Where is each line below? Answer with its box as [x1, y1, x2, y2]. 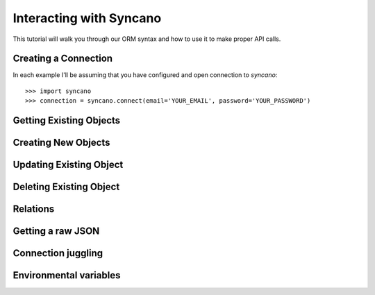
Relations [12, 203, 55, 215]
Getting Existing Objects [12, 115, 121, 126]
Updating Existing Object [12, 159, 124, 171]
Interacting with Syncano [12, 10, 162, 26]
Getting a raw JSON [12, 226, 100, 237]
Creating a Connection [12, 53, 113, 65]
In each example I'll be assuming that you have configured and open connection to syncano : [12, 71, 278, 79]
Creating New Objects [12, 137, 110, 149]
